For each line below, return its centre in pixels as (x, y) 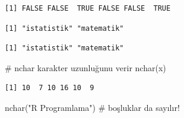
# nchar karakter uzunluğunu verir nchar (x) (85, 67)
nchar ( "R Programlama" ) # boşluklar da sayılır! (92, 107)
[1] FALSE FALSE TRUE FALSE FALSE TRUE (88, 8)
